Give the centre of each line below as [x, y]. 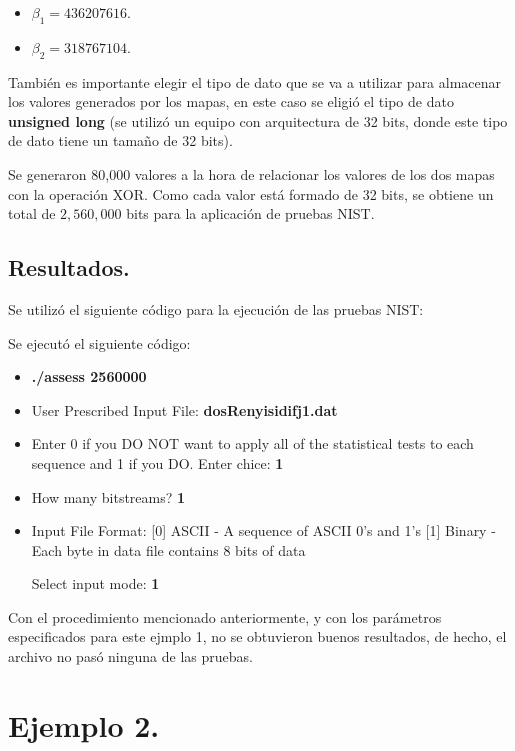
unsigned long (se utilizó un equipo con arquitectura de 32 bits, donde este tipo [258, 120]
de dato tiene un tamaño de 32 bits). [120, 140]
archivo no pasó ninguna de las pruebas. [130, 656]
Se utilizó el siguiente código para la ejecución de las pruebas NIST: [216, 308]
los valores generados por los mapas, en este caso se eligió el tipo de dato [231, 101]
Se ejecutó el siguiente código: [99, 342]
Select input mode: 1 [95, 583]
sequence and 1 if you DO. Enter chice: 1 [157, 462]
